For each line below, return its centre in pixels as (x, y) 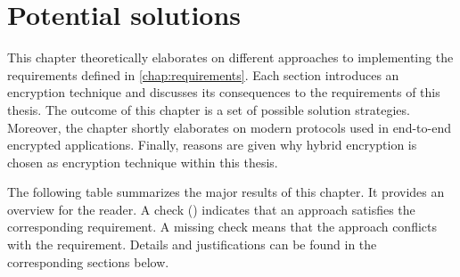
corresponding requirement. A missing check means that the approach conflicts (222, 227)
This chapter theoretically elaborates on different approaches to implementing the (230, 57)
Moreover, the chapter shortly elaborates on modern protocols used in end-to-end (229, 127)
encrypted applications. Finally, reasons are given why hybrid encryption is (212, 145)
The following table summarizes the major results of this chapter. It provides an (226, 192)
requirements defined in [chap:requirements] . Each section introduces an (203, 74)
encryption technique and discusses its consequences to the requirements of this (224, 92)
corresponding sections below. (88, 261)
